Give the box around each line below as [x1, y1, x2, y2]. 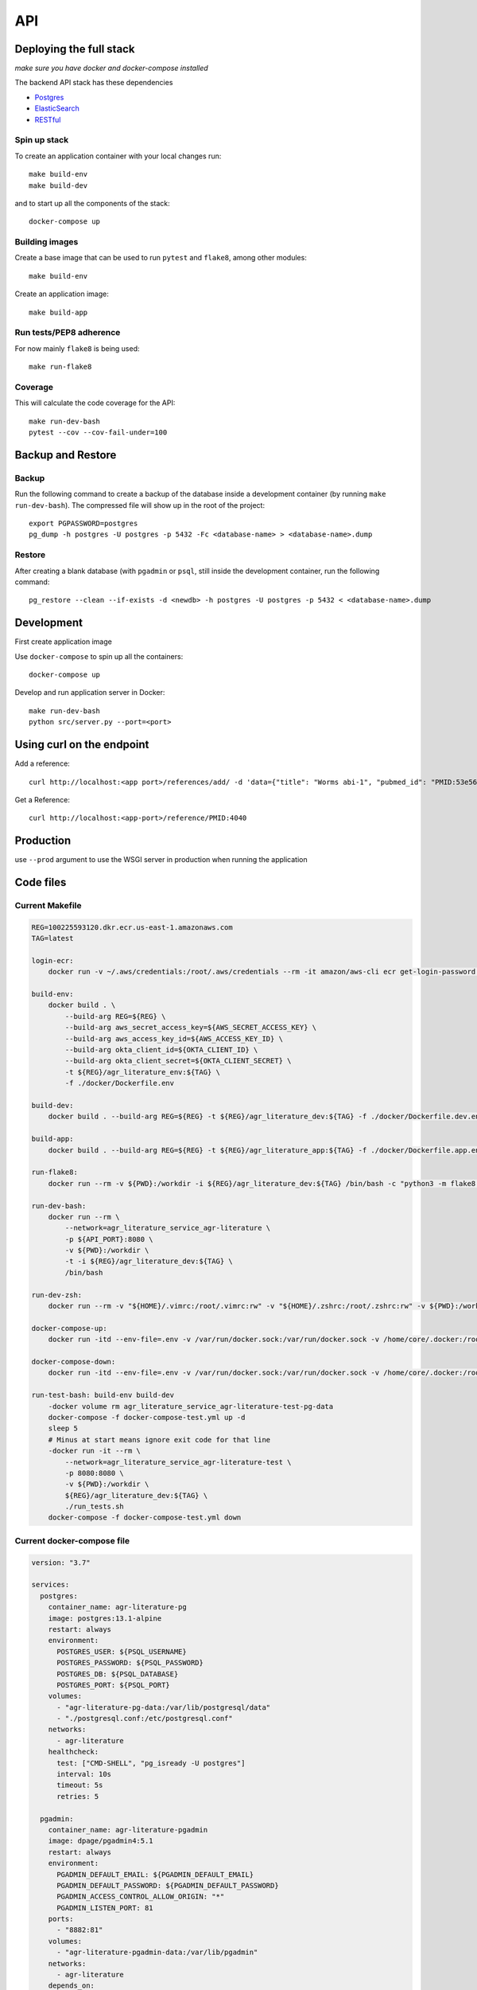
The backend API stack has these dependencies [14, 78, 173, 88]
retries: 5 [56, 1792, 99, 1801]
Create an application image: [14, 289, 109, 298]
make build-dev [29, 181, 88, 190]
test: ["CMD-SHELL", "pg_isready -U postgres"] [56, 1758, 246, 1767]
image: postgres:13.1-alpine [48, 1613, 162, 1623]
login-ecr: [31, 956, 74, 965]
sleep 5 [48, 1424, 79, 1433]
